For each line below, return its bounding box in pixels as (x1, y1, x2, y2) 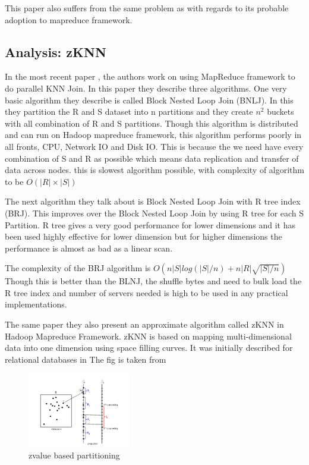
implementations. (5, 298, 67, 310)
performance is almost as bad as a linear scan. (5, 241, 173, 254)
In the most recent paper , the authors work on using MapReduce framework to (5, 70, 295, 83)
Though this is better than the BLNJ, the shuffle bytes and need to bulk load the (5, 275, 302, 287)
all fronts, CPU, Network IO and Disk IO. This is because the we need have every (5, 140, 304, 152)
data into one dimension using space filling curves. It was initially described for (5, 341, 293, 354)
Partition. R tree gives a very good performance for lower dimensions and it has (5, 218, 296, 231)
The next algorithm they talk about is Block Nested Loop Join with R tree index (5, 195, 301, 208)
